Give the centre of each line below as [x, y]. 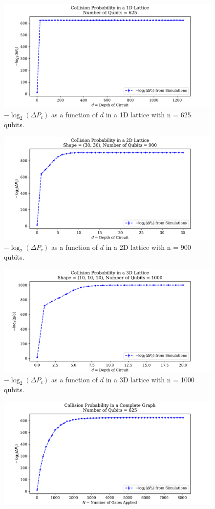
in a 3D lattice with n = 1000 [150, 379]
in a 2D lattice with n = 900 [148, 247]
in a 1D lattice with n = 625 [148, 114]
